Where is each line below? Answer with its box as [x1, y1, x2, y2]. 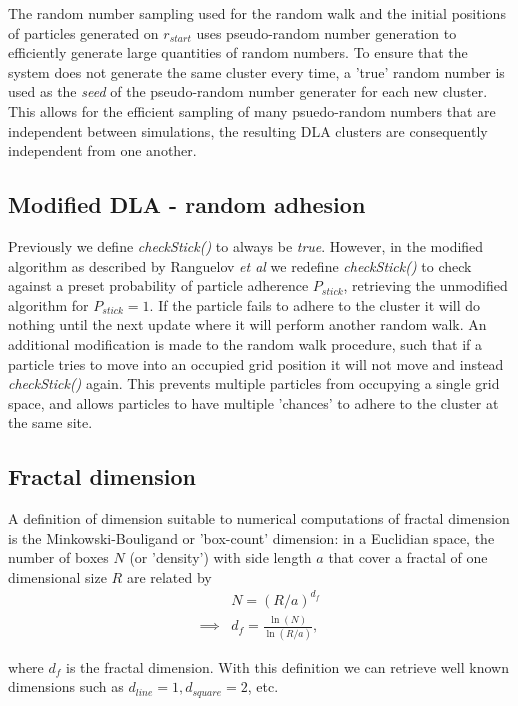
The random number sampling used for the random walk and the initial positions [8, 3, 506, 23]
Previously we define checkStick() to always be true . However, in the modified [8, 235, 484, 256]
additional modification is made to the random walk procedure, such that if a [8, 333, 482, 354]
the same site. [8, 412, 93, 433]
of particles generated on [8, 22, 159, 43]
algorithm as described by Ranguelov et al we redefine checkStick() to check [8, 255, 472, 276]
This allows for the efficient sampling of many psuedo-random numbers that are [8, 100, 496, 121]
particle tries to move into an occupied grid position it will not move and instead [8, 353, 504, 374]
